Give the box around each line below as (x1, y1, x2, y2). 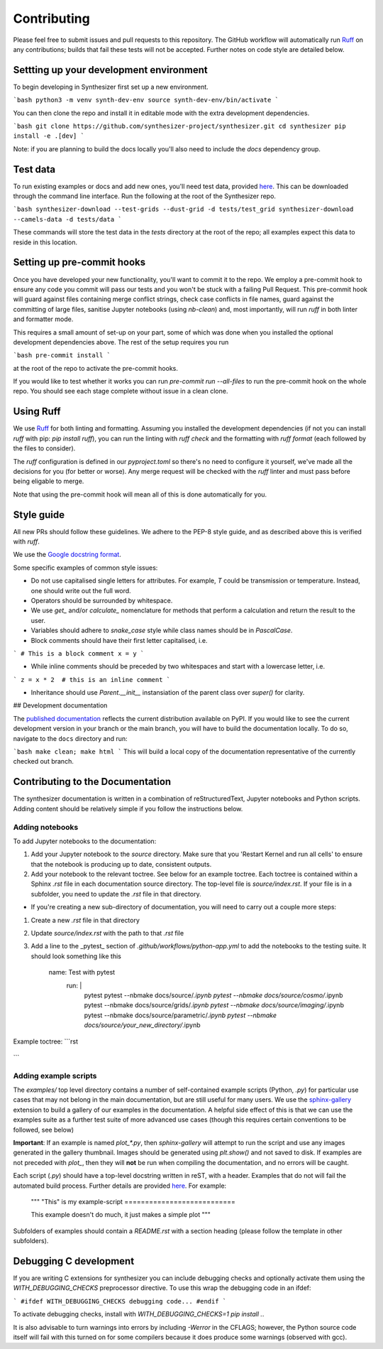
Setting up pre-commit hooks (13, 256, 146, 269)
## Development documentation (13, 701, 108, 710)
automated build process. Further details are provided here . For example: (13, 1181, 227, 1190)
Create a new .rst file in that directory (30, 916, 140, 924)
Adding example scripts (13, 1071, 97, 1080)
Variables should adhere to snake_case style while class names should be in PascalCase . (30, 626, 293, 635)
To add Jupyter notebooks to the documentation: (13, 837, 157, 845)
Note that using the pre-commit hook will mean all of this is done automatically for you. (13, 490, 267, 499)
